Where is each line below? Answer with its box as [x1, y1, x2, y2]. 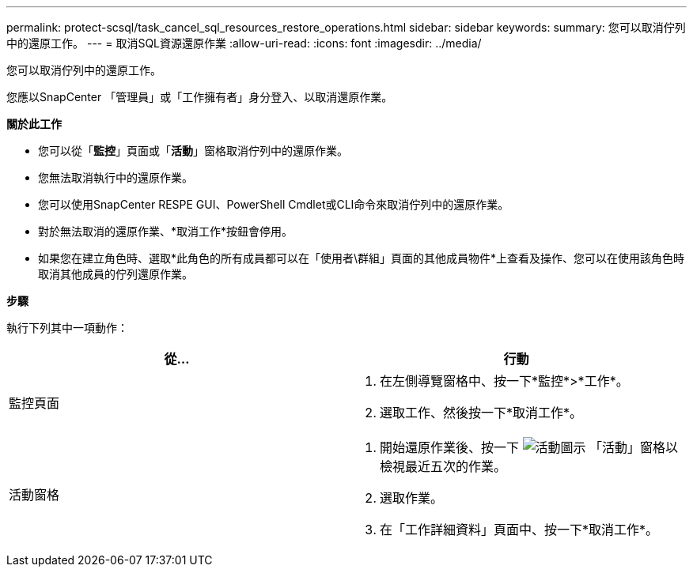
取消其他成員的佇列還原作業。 [38, 267, 193, 281]
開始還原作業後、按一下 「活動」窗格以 [380, 439, 679, 455]
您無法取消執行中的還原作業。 [38, 171, 193, 184]
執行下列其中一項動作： [6, 321, 128, 334]
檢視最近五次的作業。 [380, 458, 507, 474]
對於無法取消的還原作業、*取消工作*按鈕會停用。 [38, 224, 293, 238]
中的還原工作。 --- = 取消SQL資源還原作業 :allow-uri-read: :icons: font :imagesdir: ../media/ [6, 36, 482, 50]
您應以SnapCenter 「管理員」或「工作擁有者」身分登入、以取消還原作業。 [6, 90, 393, 104]
